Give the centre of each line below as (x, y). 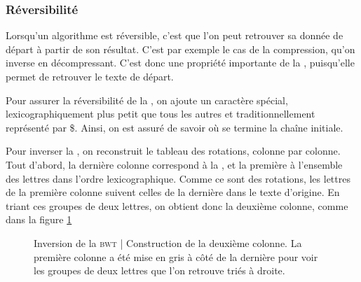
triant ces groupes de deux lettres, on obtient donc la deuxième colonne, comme (177, 205)
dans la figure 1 (39, 219)
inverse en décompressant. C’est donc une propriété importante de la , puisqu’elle (180, 63)
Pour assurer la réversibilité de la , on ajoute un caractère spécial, (147, 100)
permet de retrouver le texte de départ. (90, 76)
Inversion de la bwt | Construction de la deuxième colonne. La (168, 242)
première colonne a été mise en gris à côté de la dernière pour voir (176, 256)
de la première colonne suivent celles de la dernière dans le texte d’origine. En (173, 192)
